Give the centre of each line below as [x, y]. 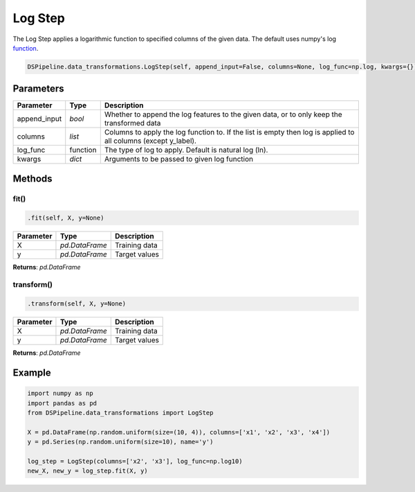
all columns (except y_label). [150, 141]
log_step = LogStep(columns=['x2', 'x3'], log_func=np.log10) [135, 461]
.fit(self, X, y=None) [66, 218]
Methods [33, 178]
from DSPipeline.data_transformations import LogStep [120, 413]
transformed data [132, 123]
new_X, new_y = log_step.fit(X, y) [87, 471]
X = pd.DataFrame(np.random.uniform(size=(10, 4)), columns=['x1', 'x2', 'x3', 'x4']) [179, 432]
